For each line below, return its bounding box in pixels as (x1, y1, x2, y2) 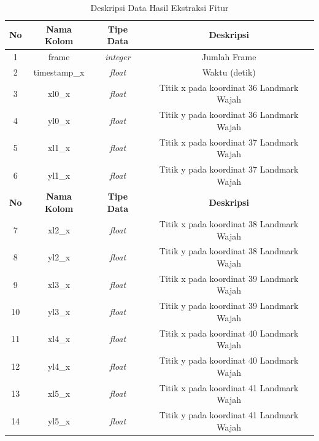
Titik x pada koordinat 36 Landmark (159, 80, 299, 93)
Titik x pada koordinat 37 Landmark (159, 135, 299, 148)
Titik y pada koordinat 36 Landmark (159, 108, 299, 121)
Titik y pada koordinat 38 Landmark (159, 244, 299, 257)
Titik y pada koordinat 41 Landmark (159, 408, 299, 421)
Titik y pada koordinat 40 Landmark (159, 354, 299, 367)
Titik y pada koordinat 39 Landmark (159, 299, 299, 312)
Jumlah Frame (202, 50, 256, 63)
